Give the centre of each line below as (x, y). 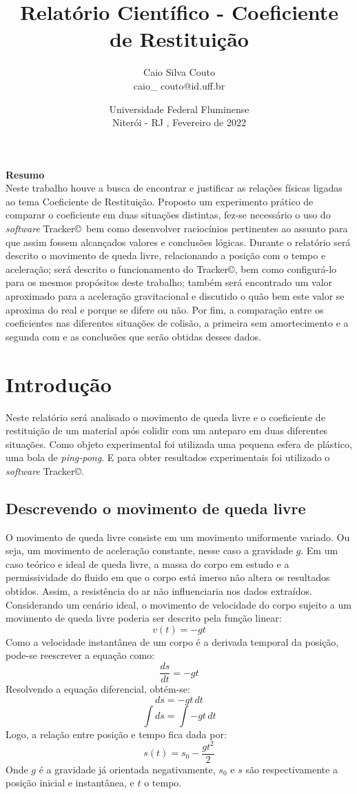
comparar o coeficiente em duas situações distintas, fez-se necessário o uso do (168, 215)
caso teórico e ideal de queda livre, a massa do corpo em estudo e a (147, 563)
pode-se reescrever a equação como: (80, 655)
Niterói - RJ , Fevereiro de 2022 (179, 122)
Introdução (59, 384)
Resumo (25, 174)
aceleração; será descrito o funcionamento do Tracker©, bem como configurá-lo (171, 268)
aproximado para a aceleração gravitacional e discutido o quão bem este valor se (175, 296)
